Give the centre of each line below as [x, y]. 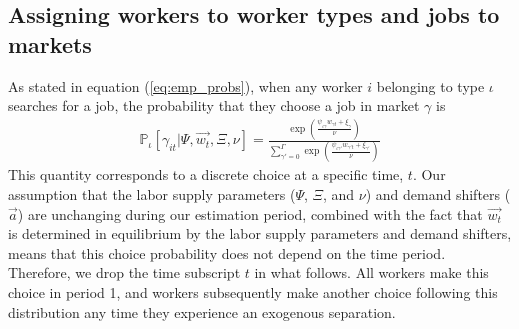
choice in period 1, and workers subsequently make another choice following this [253, 292]
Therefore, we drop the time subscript [124, 272]
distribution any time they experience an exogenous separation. [202, 311]
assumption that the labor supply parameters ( [152, 194]
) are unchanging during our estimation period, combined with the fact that [250, 213]
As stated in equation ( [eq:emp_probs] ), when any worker [185, 85]
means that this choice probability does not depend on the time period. [227, 252]
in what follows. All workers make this [371, 272]
